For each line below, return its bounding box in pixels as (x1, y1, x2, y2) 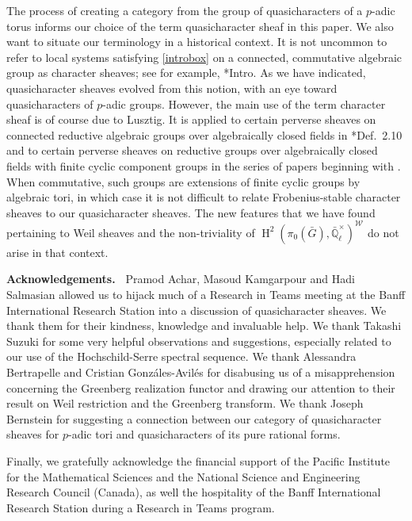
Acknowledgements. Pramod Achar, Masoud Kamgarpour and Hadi (6, 270, 355, 287)
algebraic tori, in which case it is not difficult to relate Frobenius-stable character (6, 189, 401, 205)
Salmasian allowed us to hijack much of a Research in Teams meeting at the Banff (6, 286, 406, 302)
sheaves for (6, 426, 59, 442)
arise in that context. (6, 243, 109, 260)
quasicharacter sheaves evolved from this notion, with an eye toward (6, 79, 338, 96)
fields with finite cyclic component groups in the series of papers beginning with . (6, 157, 401, 174)
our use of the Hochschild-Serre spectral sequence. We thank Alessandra (6, 348, 357, 365)
